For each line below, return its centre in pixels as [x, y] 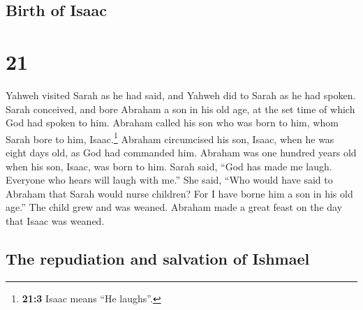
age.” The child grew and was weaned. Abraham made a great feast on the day [174, 207]
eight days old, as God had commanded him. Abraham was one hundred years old [181, 152]
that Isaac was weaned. [55, 220]
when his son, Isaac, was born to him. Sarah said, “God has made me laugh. [169, 166]
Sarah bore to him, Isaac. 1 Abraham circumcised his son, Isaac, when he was [170, 138]
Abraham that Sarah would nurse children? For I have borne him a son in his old [179, 193]
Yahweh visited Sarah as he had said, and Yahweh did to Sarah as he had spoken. [181, 95]
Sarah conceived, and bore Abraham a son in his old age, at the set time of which [180, 109]
